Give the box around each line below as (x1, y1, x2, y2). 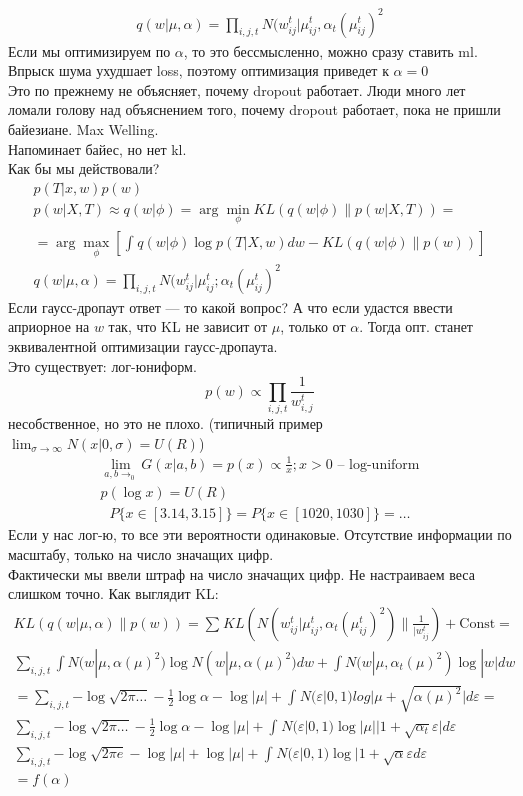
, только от (280, 316, 346, 337)
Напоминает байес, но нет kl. (8, 138, 187, 159)
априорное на (8, 316, 90, 337)
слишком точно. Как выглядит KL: (8, 583, 219, 604)
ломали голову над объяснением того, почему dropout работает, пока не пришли (8, 99, 501, 120)
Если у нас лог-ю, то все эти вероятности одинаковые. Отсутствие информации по (8, 524, 512, 545)
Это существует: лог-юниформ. (8, 355, 197, 376)
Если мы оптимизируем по (8, 40, 171, 61)
